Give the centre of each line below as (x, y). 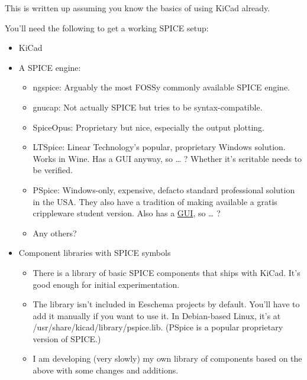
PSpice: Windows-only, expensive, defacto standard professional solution (164, 189)
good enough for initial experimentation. (106, 284)
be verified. (53, 170)
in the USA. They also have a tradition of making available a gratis (155, 201)
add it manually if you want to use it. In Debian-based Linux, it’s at (157, 315)
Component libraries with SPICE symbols (95, 253)
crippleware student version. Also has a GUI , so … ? (127, 213)
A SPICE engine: (50, 67)
